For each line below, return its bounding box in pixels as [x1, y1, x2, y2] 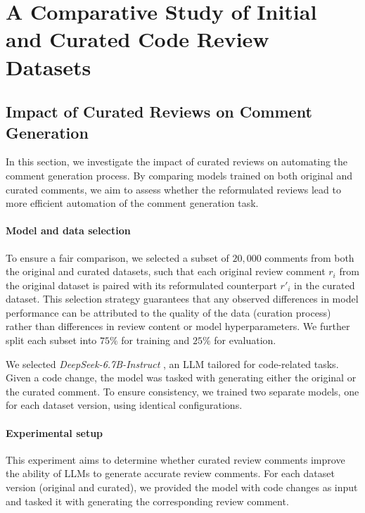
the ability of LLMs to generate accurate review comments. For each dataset [6, 466, 335, 481]
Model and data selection [6, 223, 131, 238]
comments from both [264, 250, 354, 265]
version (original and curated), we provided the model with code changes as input [6, 480, 358, 495]
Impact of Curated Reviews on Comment [6, 101, 312, 122]
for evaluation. [214, 333, 276, 348]
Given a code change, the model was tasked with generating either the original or [6, 370, 357, 385]
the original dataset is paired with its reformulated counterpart [6, 277, 277, 292]
